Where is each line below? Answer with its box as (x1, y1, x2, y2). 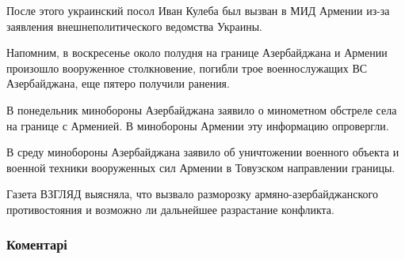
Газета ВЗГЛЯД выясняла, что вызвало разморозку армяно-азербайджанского (6, 186, 378, 202)
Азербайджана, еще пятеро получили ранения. (6, 75, 230, 92)
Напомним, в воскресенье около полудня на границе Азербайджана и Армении (6, 44, 388, 61)
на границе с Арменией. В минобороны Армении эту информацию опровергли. (6, 117, 389, 133)
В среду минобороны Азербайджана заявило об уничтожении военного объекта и (6, 144, 399, 160)
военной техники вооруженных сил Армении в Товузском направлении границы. (6, 159, 395, 175)
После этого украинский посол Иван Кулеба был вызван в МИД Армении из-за (6, 2, 390, 18)
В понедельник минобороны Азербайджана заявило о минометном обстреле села (6, 101, 397, 118)
